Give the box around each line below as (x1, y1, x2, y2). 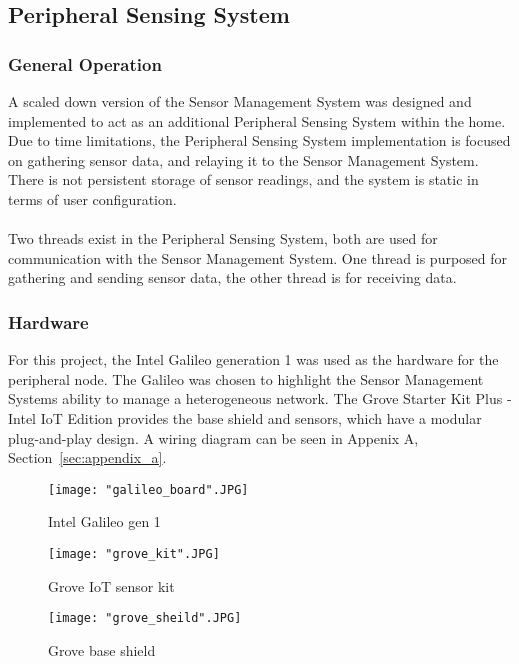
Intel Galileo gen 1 (48, 511, 161, 532)
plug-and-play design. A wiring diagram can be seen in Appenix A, (8, 427, 419, 448)
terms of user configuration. (8, 188, 177, 209)
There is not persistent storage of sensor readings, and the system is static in (8, 169, 479, 190)
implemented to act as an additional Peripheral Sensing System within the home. (8, 110, 506, 131)
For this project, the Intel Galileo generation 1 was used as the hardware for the (8, 349, 499, 370)
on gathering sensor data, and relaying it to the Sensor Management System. (8, 149, 479, 170)
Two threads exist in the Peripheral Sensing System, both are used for (8, 228, 438, 249)
